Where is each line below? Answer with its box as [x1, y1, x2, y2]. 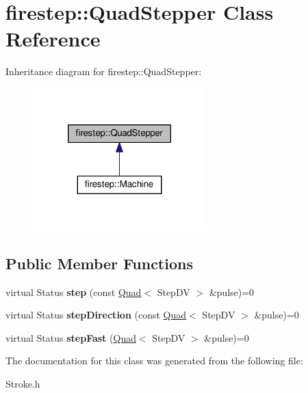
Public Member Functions [5, 252, 193, 273]
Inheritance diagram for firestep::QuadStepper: [5, 64, 202, 79]
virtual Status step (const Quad [5, 284, 142, 299]
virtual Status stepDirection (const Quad [5, 308, 187, 322]
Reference [5, 25, 101, 53]
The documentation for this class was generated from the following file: [5, 353, 303, 368]
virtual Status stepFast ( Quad [5, 330, 136, 344]
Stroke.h [5, 376, 40, 390]
